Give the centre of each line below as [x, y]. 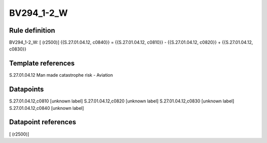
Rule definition [32, 30]
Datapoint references [43, 122]
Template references [42, 64]
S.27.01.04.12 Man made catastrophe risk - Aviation [61, 75]
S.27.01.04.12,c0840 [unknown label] [46, 108]
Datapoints [26, 89]
